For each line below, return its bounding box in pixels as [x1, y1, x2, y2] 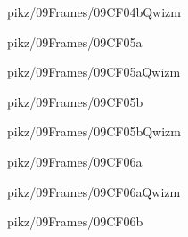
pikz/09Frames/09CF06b [7, 212, 143, 231]
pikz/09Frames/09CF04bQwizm [7, 3, 181, 20]
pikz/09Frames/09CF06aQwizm [7, 182, 181, 200]
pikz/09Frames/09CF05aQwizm [7, 62, 181, 81]
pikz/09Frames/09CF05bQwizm [7, 122, 181, 141]
